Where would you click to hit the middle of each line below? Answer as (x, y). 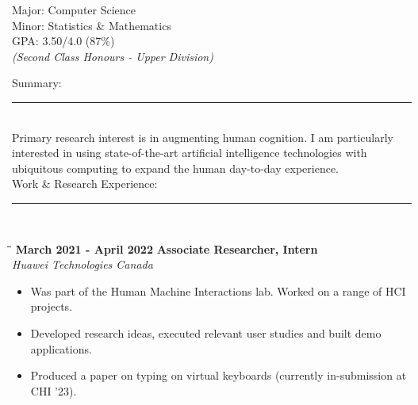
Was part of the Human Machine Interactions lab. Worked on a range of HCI (218, 290)
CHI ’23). (54, 390)
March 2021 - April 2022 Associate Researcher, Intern (167, 248)
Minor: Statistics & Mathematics (92, 25)
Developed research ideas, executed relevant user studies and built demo (206, 332)
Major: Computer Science (74, 10)
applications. (61, 348)
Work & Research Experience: (85, 183)
